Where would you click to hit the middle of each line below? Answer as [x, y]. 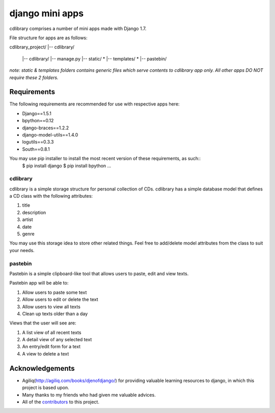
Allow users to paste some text [54, 292]
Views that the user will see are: [43, 323]
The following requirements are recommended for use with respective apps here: [94, 104]
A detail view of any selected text [57, 340]
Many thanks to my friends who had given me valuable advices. [89, 395]
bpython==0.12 [38, 121]
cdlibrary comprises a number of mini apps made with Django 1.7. [78, 29]
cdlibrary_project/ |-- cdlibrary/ [42, 47]
